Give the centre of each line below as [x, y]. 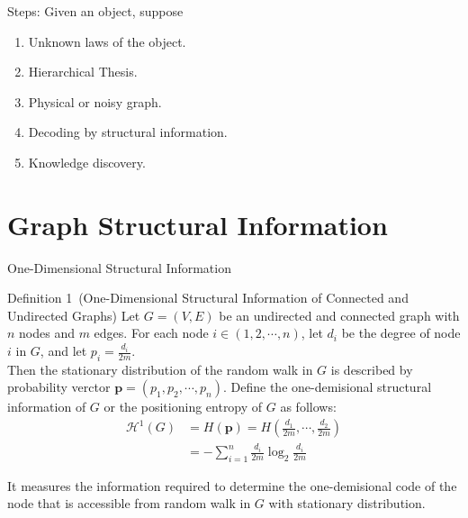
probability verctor [59, 387]
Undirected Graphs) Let [74, 315]
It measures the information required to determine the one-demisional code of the [232, 485]
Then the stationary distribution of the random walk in [160, 369]
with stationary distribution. [347, 503]
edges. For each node [151, 333]
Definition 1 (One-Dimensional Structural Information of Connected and [208, 298]
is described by [372, 369]
